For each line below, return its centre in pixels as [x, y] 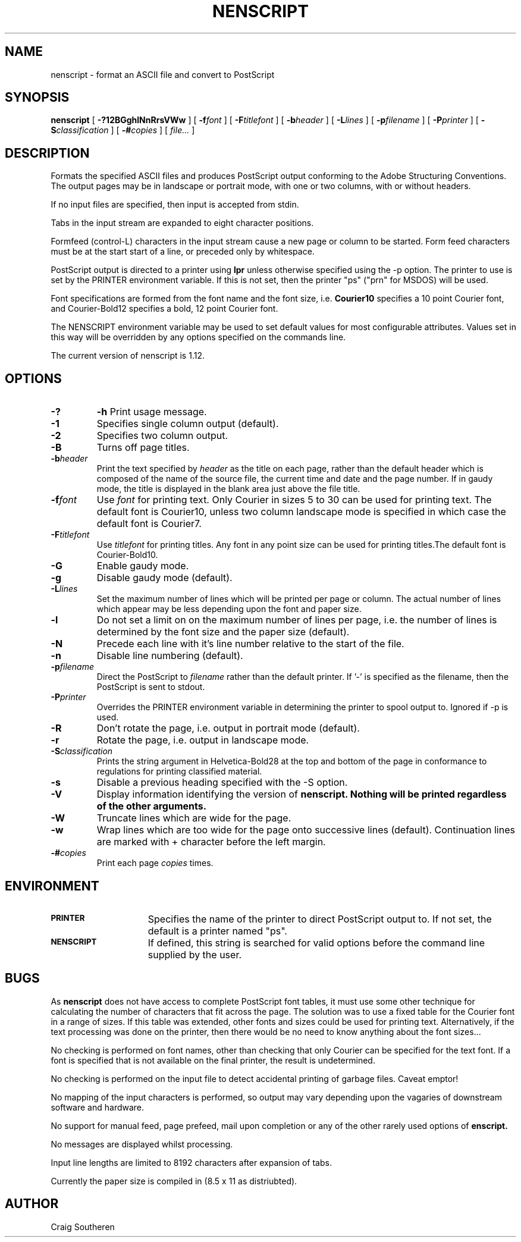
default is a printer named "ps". [217, 931]
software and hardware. [98, 1107]
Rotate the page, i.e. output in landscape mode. [203, 740]
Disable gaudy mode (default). [164, 578]
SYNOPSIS [37, 98]
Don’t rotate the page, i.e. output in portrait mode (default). [228, 728]
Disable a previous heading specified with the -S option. [222, 782]
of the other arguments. [152, 806]
